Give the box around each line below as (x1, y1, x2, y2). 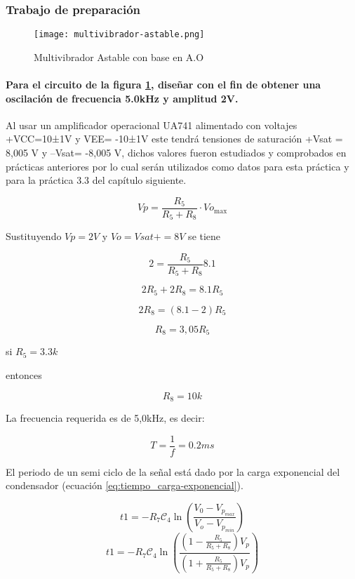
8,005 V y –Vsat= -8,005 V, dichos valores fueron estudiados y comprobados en (6, 145, 347, 160)
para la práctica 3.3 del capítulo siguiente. (6, 173, 187, 187)
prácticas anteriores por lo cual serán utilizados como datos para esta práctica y (6, 159, 349, 173)
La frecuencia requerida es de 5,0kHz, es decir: (6, 411, 205, 425)
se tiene (188, 229, 221, 244)
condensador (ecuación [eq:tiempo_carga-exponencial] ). (6, 478, 243, 493)
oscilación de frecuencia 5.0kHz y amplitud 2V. (6, 91, 239, 105)
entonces (6, 367, 42, 382)
